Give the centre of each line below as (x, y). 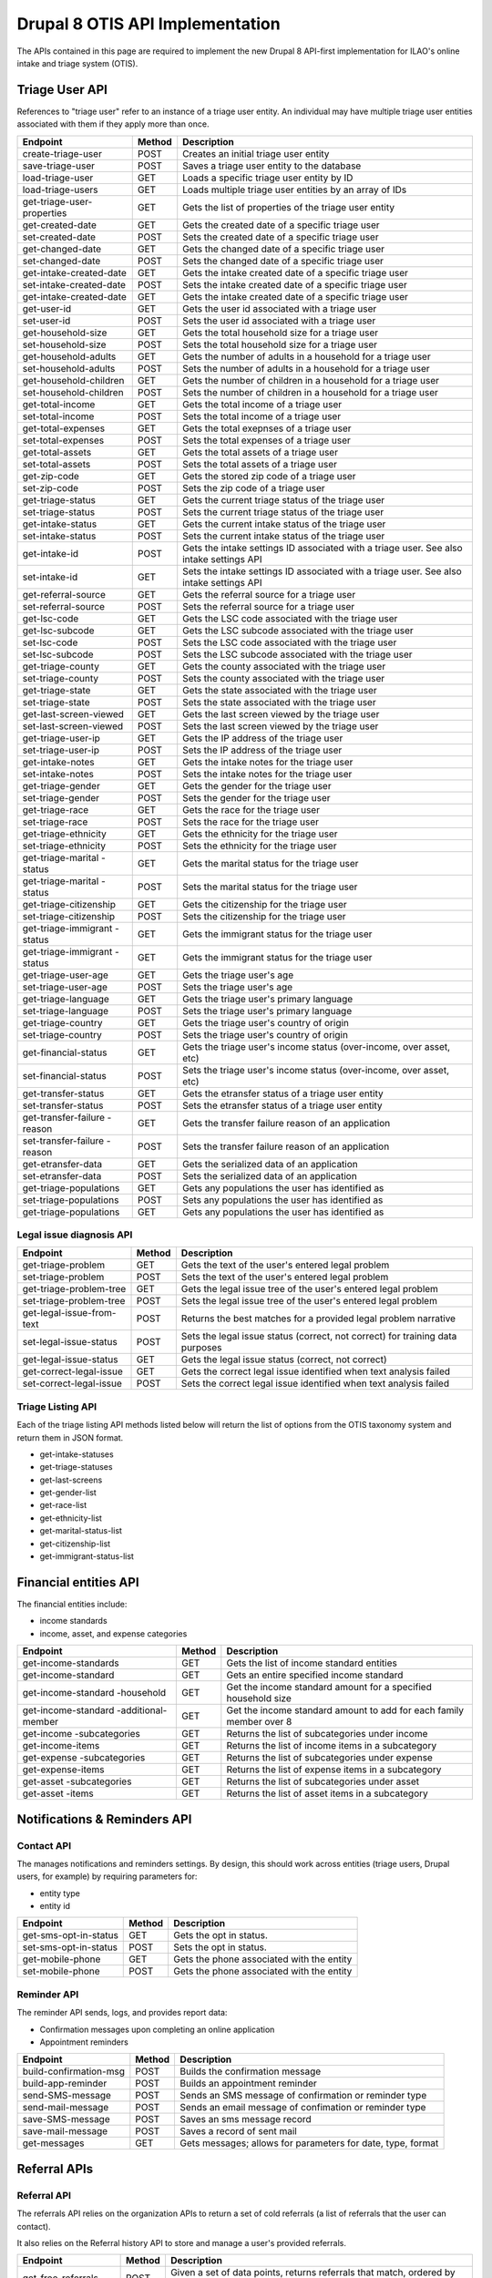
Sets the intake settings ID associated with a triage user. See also (322, 571)
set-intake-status (59, 536)
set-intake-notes (58, 774)
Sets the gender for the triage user (257, 797)
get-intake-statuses (77, 1454)
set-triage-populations (71, 1200)
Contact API (44, 1845)
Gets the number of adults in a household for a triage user (307, 356)
